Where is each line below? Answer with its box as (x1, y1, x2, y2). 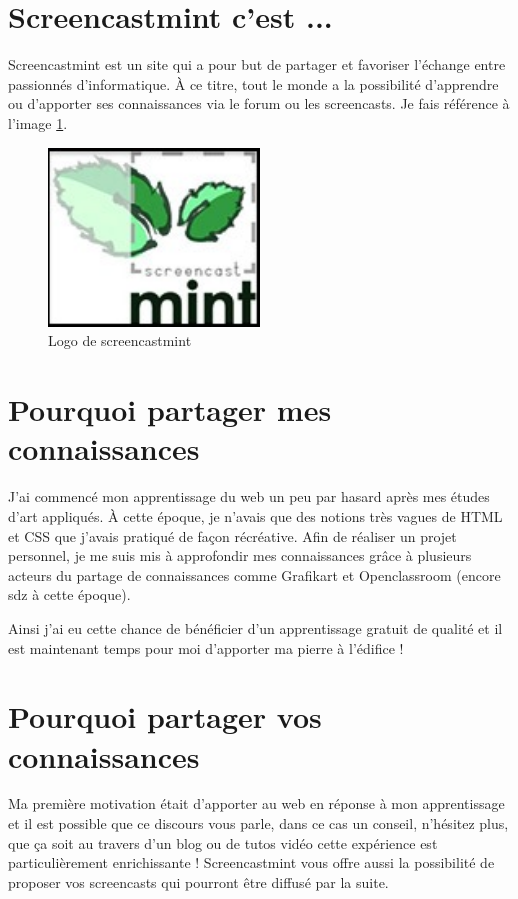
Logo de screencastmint (48, 330, 192, 351)
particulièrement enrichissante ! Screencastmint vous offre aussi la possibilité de (8, 852, 495, 873)
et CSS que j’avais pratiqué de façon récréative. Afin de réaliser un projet (8, 525, 457, 546)
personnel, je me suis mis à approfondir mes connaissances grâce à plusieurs (8, 545, 472, 566)
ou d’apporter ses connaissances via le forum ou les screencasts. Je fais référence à (8, 93, 510, 114)
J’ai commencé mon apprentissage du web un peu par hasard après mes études (8, 486, 490, 507)
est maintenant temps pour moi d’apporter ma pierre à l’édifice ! (8, 637, 404, 658)
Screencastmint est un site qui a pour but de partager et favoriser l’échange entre (8, 54, 506, 75)
